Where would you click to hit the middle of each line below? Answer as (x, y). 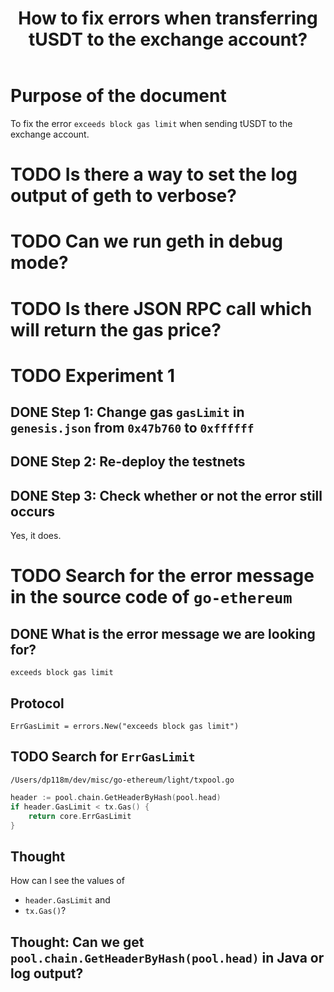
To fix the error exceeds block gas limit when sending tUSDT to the (151, 123)
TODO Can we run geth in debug (146, 241)
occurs (32, 511)
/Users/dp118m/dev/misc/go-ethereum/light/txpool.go (122, 780)
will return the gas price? (116, 329)
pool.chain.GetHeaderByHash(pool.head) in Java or (167, 957)
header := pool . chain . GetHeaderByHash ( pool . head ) (116, 797)
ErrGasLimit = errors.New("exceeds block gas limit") (125, 727)
